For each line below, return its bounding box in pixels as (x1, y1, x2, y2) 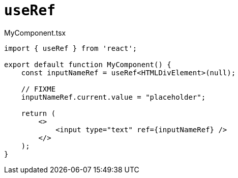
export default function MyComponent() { (4, 60, 171, 69)
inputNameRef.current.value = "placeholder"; (21, 93, 206, 101)
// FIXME (21, 84, 56, 93)
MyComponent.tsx (4, 28, 66, 37)
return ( (21, 109, 56, 117)
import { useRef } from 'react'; (4, 44, 137, 52)
